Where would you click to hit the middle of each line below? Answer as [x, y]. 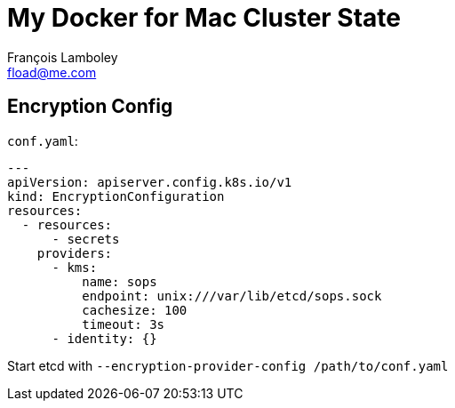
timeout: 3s [124, 324]
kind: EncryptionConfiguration [116, 196]
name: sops [120, 281]
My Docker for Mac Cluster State [204, 18]
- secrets [86, 239]
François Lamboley [63, 57]
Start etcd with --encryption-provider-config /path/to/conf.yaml [228, 365]
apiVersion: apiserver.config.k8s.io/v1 [150, 182]
